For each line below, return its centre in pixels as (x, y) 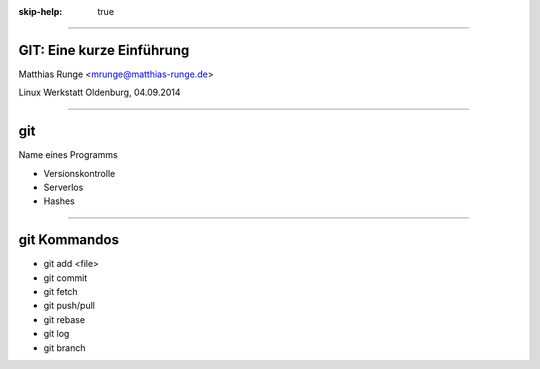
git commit (65, 277)
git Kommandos (69, 240)
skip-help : (40, 11)
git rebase (64, 319)
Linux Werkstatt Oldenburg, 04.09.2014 (99, 92)
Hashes (59, 201)
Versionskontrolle (79, 173)
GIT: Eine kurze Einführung (104, 50)
